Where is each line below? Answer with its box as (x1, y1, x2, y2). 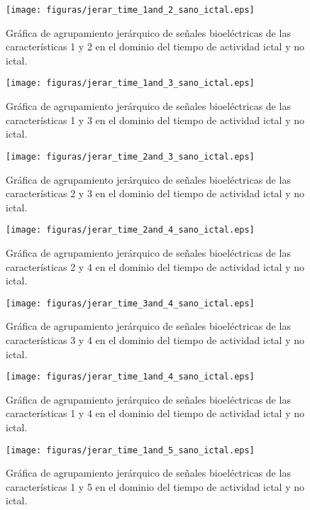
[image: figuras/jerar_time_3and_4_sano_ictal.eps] (6, 298, 255, 309)
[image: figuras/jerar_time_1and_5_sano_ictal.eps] (6, 445, 255, 455)
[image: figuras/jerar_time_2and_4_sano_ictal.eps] (6, 225, 255, 235)
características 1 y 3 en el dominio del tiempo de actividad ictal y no (6, 112, 304, 127)
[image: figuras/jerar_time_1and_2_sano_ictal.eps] (6, 5, 255, 15)
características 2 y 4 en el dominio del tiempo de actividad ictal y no (6, 259, 304, 274)
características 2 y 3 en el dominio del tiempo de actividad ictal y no (6, 186, 304, 201)
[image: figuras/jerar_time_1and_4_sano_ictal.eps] (6, 372, 255, 382)
